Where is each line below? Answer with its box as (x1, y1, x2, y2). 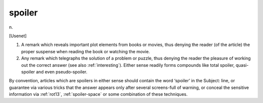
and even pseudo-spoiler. (36, 69, 88, 74)
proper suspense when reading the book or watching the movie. (21, 48, 150, 54)
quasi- (235, 62, 249, 68)
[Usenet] (9, 33, 27, 39)
